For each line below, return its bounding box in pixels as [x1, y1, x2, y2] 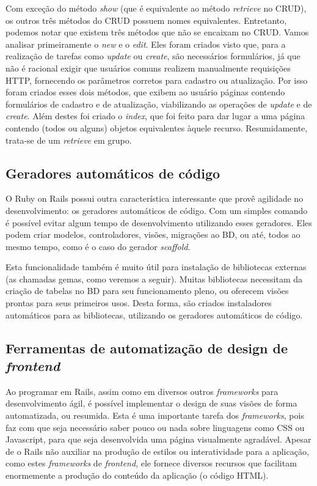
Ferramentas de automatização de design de [5, 338, 288, 357]
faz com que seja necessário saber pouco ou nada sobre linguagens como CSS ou [5, 421, 305, 433]
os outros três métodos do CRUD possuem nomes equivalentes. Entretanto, [5, 13, 287, 26]
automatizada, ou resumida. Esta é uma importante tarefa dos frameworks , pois [5, 409, 304, 422]
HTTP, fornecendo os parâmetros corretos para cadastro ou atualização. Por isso [5, 73, 308, 86]
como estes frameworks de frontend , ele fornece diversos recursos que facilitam [5, 457, 297, 469]
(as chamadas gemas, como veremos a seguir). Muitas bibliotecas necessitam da [5, 272, 303, 285]
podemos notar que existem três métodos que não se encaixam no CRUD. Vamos [5, 26, 309, 39]
